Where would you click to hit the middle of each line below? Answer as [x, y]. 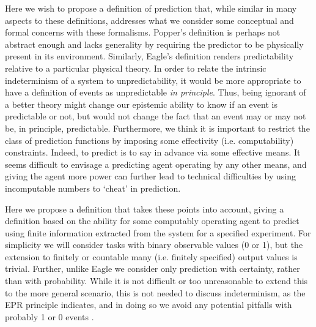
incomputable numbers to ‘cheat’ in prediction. [93, 188]
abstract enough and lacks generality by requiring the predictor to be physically [154, 44]
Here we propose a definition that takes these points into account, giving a [145, 209]
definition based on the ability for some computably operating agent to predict [152, 221]
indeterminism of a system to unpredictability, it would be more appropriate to [153, 80]
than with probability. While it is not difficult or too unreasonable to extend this [156, 281]
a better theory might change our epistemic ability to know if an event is [141, 104]
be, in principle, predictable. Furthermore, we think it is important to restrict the [157, 128]
